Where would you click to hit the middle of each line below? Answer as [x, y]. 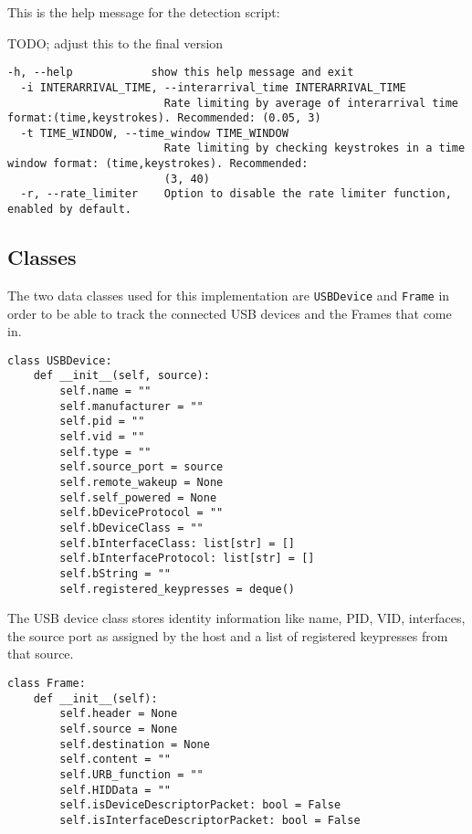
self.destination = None [135, 744]
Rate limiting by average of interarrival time [311, 103]
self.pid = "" [102, 422]
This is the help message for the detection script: [144, 12]
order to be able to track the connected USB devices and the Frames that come [230, 313]
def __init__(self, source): [121, 376]
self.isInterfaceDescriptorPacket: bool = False [210, 820]
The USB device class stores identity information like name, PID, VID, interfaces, [236, 618]
